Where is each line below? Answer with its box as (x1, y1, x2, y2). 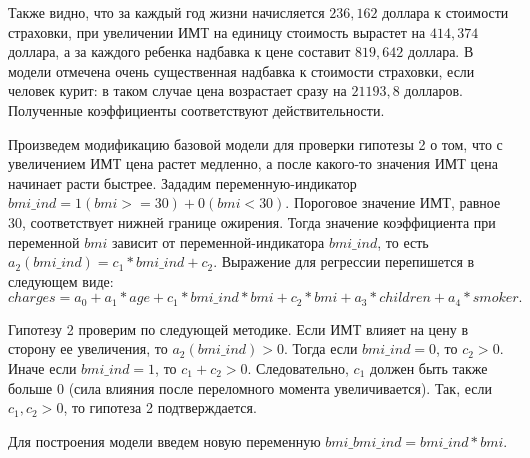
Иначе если (8, 357, 77, 378)
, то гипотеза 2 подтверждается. (63, 397, 257, 418)
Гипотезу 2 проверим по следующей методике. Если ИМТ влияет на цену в (8, 318, 469, 339)
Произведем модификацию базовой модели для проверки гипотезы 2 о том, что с (8, 133, 503, 154)
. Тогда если (284, 338, 358, 359)
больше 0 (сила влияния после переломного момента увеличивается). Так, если (8, 377, 492, 398)
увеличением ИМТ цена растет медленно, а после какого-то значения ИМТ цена (8, 153, 498, 174)
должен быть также (370, 357, 488, 378)
